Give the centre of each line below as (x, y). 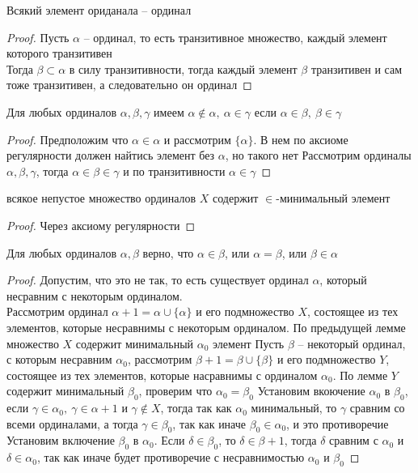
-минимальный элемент (333, 198)
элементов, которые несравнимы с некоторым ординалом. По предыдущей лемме (206, 327)
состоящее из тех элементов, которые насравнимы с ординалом (162, 375)
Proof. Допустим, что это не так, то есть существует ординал (158, 280)
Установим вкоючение (311, 391)
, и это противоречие (338, 423)
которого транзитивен (59, 53)
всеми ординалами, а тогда (72, 423)
